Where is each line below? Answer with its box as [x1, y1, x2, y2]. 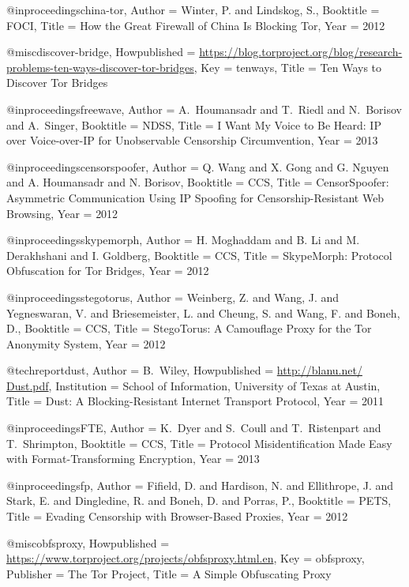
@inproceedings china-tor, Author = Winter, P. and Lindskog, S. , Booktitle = [6, 2, 380, 17]
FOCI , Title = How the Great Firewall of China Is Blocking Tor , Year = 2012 [6, 17, 385, 33]
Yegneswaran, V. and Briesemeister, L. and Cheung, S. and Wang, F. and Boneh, [6, 304, 400, 321]
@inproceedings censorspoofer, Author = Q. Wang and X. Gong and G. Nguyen [6, 158, 389, 175]
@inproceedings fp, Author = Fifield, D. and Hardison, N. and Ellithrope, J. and [6, 476, 394, 493]
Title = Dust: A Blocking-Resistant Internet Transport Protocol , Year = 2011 [6, 393, 385, 409]
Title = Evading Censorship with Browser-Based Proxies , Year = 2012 [6, 508, 348, 525]
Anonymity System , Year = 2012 [6, 335, 166, 352]
